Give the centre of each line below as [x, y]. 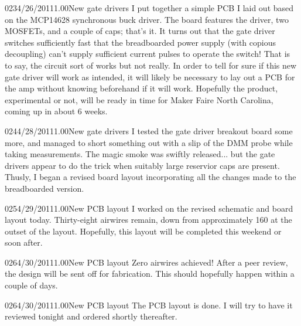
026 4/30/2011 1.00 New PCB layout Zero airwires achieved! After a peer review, [146, 262]
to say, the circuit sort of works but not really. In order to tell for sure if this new [151, 65]
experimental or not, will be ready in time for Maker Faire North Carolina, [139, 99]
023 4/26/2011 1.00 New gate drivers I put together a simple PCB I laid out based [149, 8]
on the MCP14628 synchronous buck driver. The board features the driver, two [147, 19]
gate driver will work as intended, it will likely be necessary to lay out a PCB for [150, 77]
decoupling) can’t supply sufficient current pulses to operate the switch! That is [148, 54]
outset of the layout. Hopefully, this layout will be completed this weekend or [143, 231]
